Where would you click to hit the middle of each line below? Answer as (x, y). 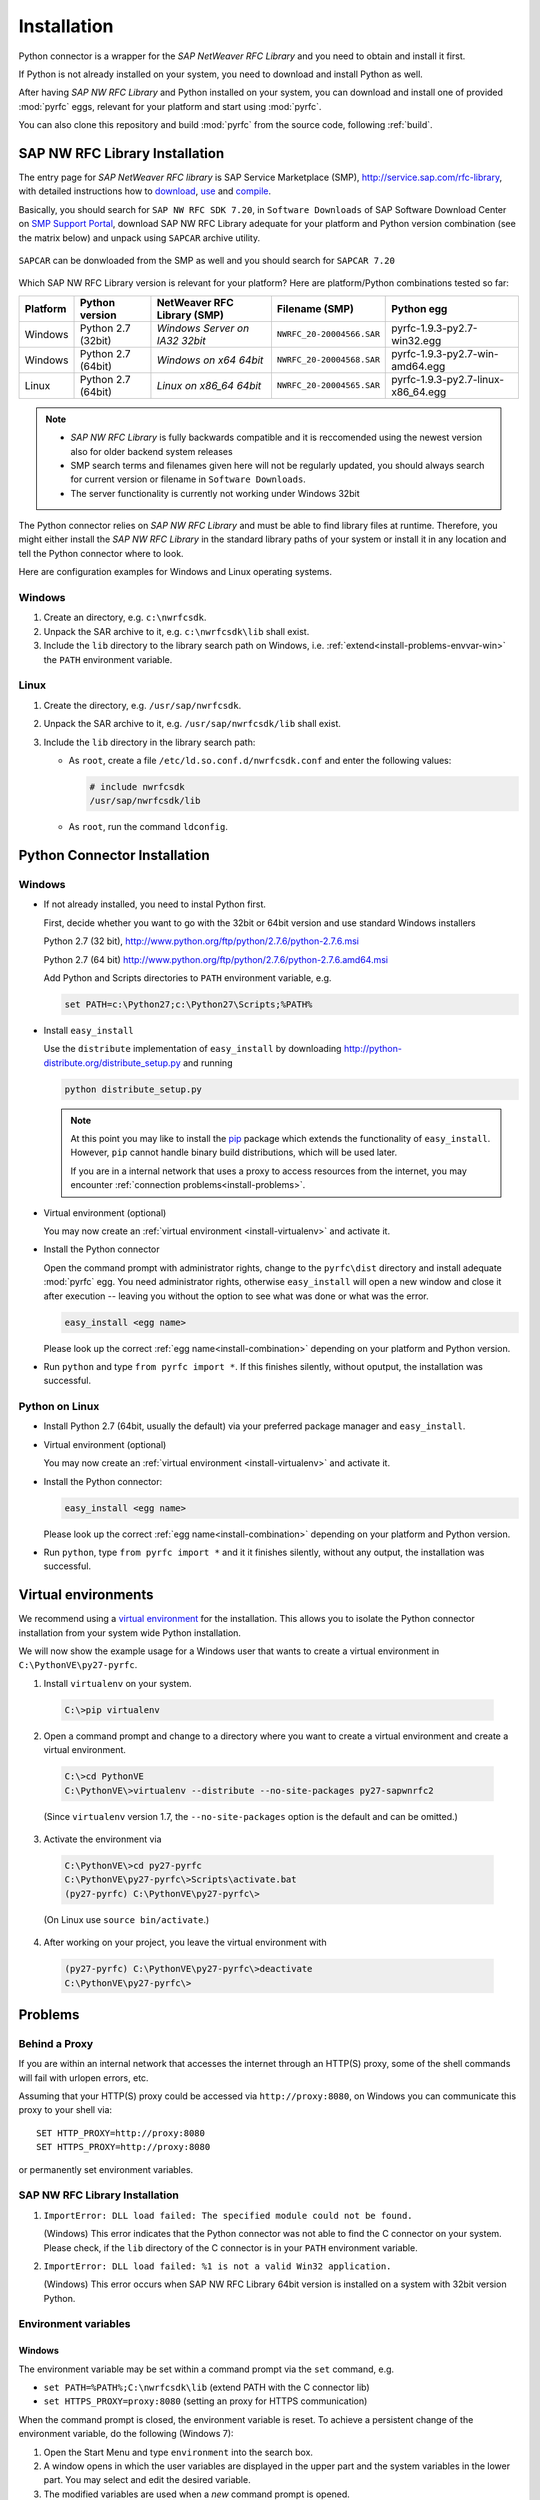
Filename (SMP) (315, 308)
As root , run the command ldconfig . (148, 827)
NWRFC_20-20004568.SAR (328, 360)
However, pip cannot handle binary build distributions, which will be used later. (234, 1152)
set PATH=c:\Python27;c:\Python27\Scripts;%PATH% (188, 1004)
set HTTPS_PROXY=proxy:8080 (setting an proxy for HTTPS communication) (205, 2401)
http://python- (372, 1049)
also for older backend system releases (152, 451)
